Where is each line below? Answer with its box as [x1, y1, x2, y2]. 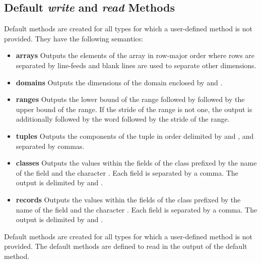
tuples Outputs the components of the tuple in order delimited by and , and [16, 130, 254, 141]
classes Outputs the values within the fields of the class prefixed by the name [16, 157, 257, 168]
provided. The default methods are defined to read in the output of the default [4, 241, 247, 251]
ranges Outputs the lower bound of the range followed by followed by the [16, 94, 245, 104]
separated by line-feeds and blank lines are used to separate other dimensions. [16, 60, 256, 70]
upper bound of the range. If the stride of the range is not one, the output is [16, 103, 252, 114]
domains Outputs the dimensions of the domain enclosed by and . [16, 77, 223, 87]
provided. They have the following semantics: [4, 33, 143, 43]
